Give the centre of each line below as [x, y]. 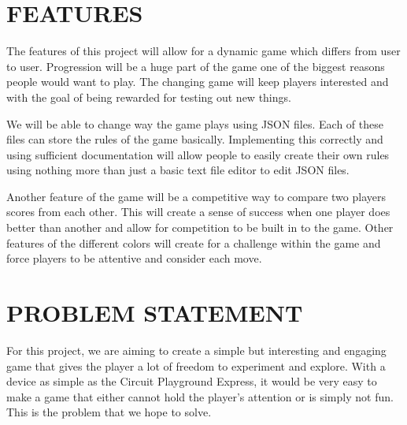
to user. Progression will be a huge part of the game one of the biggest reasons [196, 66]
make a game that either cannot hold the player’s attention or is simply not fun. [200, 396]
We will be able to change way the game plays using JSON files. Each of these [195, 123]
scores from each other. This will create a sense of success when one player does [198, 212]
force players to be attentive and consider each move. [134, 258]
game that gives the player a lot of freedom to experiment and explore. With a [196, 365]
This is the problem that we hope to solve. [109, 412]
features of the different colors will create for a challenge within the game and [194, 242]
